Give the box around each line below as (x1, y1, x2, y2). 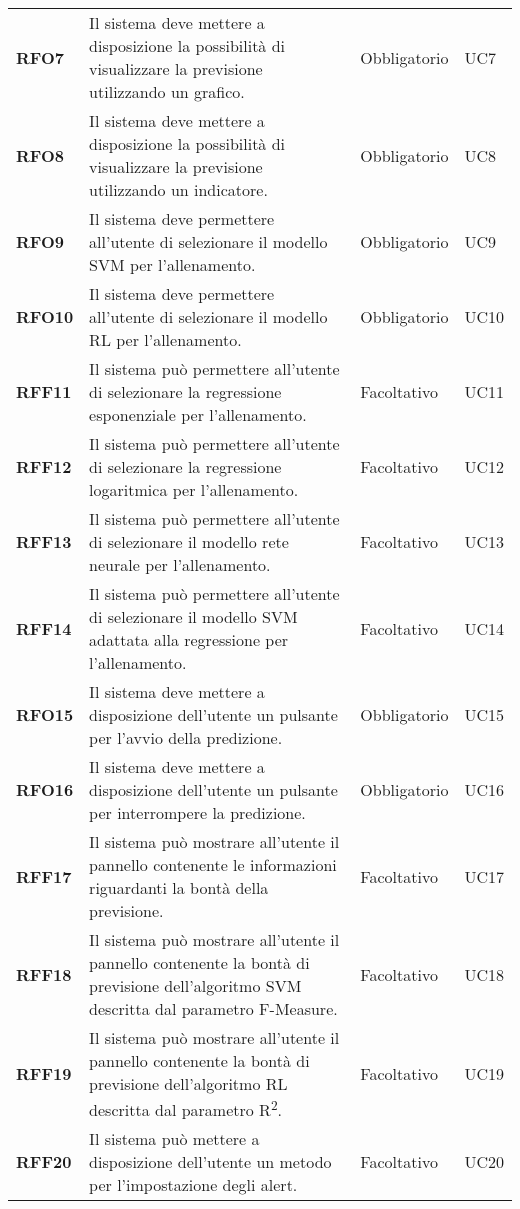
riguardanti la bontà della (89, 876, 269, 899)
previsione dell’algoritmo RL (89, 1072, 288, 1095)
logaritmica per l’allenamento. (89, 478, 299, 501)
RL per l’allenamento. (89, 328, 242, 351)
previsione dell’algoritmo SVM (89, 974, 302, 997)
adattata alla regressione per (89, 628, 289, 651)
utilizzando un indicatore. (89, 178, 268, 201)
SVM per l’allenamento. (89, 253, 256, 276)
